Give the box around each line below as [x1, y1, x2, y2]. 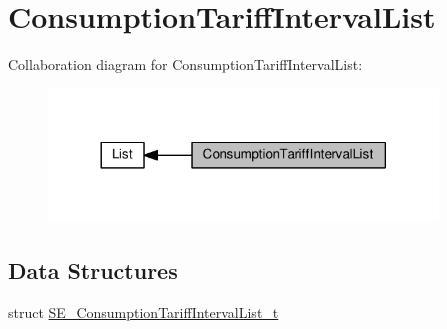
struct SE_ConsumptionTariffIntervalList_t [8, 302, 279, 323]
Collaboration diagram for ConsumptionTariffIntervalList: [8, 54, 363, 75]
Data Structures [8, 255, 178, 286]
